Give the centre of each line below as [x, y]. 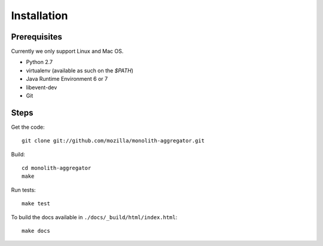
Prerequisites [36, 37]
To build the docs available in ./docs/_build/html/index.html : [94, 217]
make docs [36, 231]
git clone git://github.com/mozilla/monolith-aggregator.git [113, 141]
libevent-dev [42, 87]
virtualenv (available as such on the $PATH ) [80, 70]
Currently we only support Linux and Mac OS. [67, 51]
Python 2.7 [39, 62]
